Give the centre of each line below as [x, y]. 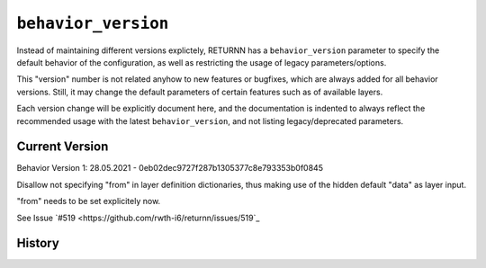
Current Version [63, 147]
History [38, 243]
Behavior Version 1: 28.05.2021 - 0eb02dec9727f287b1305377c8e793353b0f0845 [170, 168]
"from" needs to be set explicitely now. [89, 201]
